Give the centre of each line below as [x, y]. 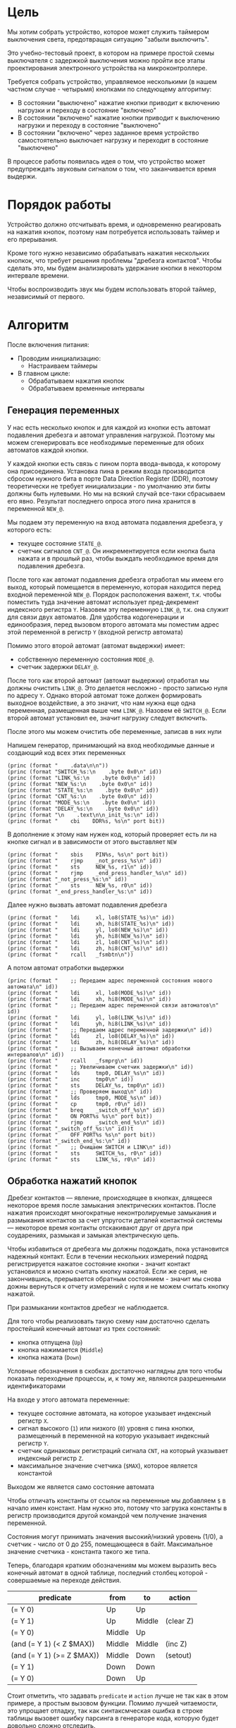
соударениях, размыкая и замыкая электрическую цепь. [93, 1235]
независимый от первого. [46, 296]
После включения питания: [48, 344]
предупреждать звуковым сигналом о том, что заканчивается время [112, 168]
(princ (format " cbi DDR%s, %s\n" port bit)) [86, 821]
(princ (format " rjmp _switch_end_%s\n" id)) [86, 1122]
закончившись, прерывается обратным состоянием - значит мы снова [114, 1279]
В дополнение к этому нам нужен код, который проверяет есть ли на [112, 834]
